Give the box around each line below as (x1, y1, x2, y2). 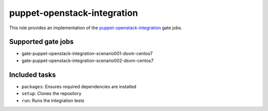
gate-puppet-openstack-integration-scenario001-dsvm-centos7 (21, 51, 153, 56)
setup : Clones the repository (21, 91, 81, 97)
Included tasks (9, 70, 56, 79)
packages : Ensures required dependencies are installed (21, 83, 136, 89)
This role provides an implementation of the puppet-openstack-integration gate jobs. (9, 25, 183, 31)
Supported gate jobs (9, 38, 74, 46)
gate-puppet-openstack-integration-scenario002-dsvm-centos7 (21, 57, 154, 63)
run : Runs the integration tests (21, 97, 84, 104)
